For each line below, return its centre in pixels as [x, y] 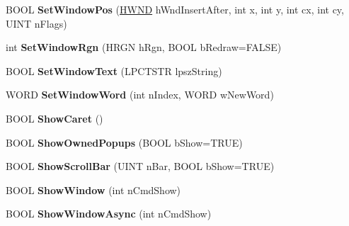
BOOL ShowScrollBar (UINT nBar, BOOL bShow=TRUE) [140, 166]
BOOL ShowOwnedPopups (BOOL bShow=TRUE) [124, 142]
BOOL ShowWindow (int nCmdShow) [93, 190]
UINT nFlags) [36, 23]
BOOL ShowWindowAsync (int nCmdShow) [109, 214]
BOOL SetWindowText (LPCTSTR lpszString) [114, 70]
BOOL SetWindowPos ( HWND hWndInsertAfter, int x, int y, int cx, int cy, [175, 9]
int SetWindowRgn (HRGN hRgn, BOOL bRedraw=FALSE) [144, 47]
